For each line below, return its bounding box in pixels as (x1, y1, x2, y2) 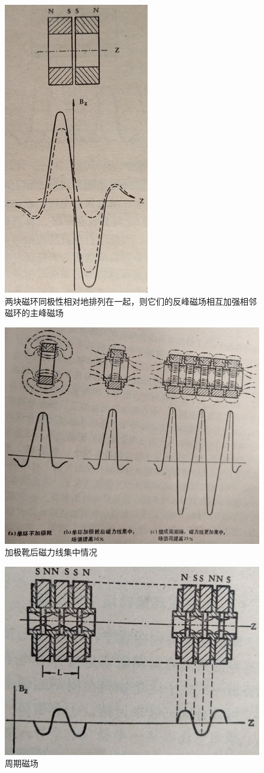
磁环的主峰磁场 (5, 306, 64, 319)
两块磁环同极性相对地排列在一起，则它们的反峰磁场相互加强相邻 (5, 294, 257, 307)
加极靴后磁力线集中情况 (5, 546, 97, 558)
